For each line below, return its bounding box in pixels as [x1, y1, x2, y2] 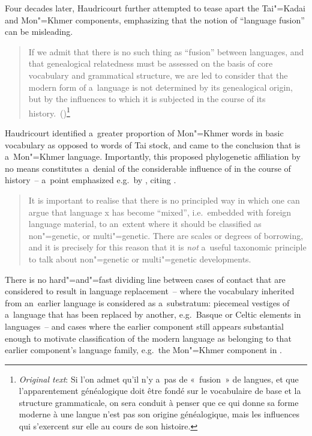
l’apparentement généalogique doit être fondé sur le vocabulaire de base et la [19, 384, 301, 397]
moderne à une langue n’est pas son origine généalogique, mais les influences [19, 408, 299, 420]
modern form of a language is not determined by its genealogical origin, [28, 80, 293, 93]
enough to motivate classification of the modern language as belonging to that [5, 332, 292, 344]
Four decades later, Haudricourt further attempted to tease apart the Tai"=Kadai [5, 2, 305, 14]
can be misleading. [5, 25, 73, 38]
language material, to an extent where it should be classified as [28, 217, 262, 230]
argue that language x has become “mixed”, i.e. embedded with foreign [28, 205, 292, 218]
